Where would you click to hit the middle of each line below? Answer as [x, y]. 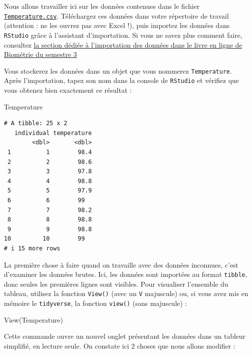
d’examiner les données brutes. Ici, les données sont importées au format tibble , [126, 274]
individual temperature [53, 133]
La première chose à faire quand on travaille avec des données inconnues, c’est [121, 264]
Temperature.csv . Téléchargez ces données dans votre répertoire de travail [116, 15]
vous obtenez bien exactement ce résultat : [68, 90]
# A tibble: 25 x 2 [36, 123]
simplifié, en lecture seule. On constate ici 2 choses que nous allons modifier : [120, 345]
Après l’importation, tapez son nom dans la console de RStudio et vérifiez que [122, 80]
